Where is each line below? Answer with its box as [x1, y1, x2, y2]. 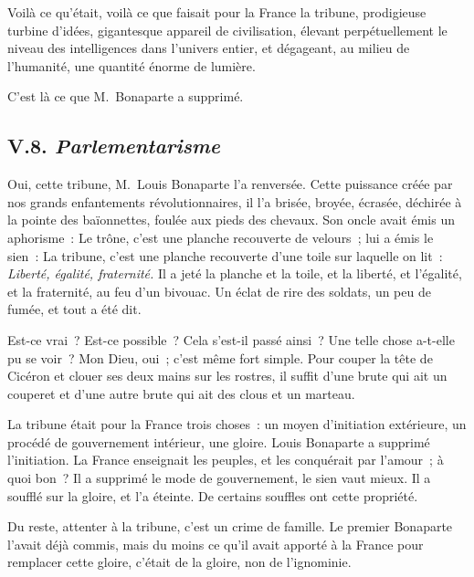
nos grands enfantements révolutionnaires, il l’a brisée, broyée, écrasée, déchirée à [7, 192, 462, 211]
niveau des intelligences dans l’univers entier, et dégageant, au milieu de [7, 38, 410, 58]
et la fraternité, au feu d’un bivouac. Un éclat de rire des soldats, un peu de [7, 281, 431, 300]
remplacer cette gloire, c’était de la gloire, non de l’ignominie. [7, 552, 352, 572]
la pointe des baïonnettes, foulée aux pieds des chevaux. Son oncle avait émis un [7, 210, 455, 229]
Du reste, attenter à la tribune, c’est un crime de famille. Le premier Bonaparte [7, 517, 453, 536]
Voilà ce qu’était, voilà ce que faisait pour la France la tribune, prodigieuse [7, 3, 427, 21]
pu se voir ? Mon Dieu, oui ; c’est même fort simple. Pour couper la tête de [7, 348, 433, 367]
